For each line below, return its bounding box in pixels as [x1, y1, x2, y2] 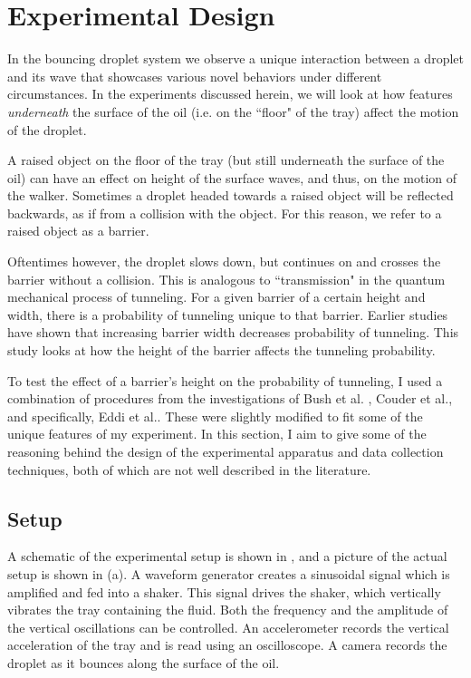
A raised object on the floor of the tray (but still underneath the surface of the [7, 150, 445, 169]
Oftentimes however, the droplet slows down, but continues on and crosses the [7, 252, 441, 271]
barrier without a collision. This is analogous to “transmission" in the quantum [7, 269, 446, 288]
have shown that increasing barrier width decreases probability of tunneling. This [7, 323, 459, 342]
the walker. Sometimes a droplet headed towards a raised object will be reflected [7, 186, 454, 205]
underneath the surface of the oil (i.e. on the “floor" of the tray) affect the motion [7, 102, 459, 121]
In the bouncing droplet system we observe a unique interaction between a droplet [7, 49, 464, 68]
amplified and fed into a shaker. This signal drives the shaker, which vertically [7, 582, 441, 601]
